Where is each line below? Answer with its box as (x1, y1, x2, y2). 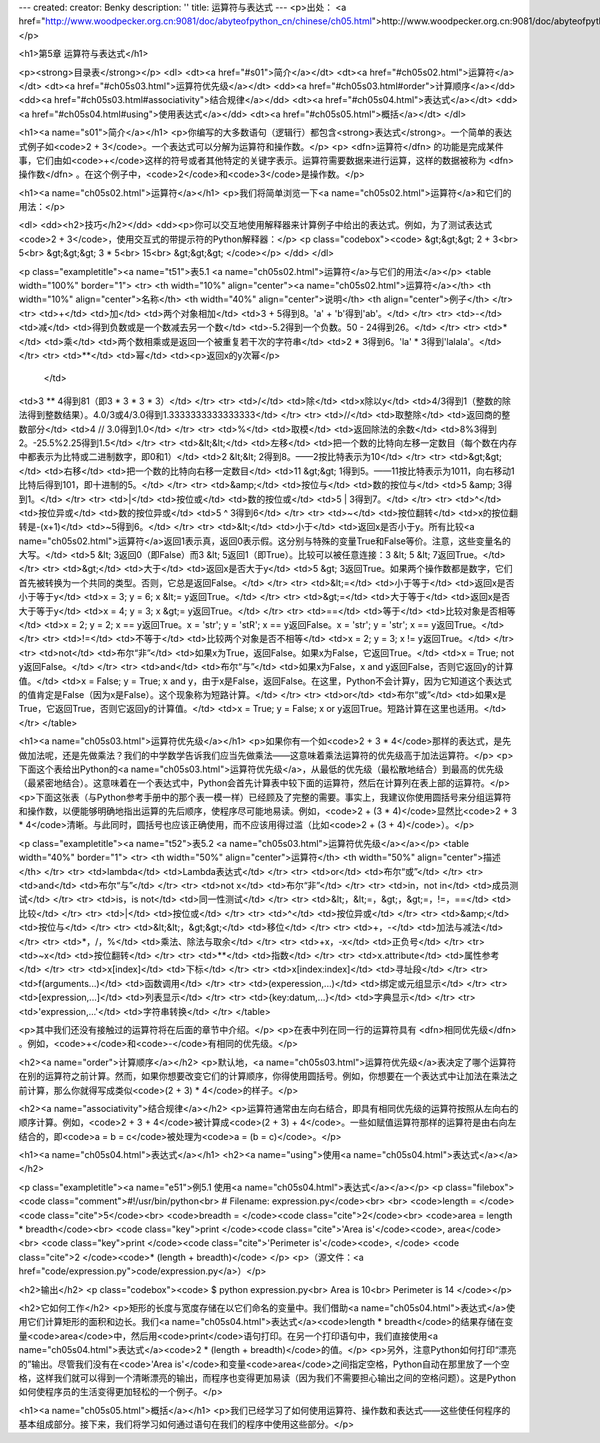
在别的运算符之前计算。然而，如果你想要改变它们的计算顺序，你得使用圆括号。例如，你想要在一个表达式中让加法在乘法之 (18, 1070, 518, 1082)
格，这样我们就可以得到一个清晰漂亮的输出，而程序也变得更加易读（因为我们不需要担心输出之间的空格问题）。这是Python (18, 1371, 517, 1384)
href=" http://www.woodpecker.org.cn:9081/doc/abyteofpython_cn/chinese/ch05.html (18, 15, 372, 27)
